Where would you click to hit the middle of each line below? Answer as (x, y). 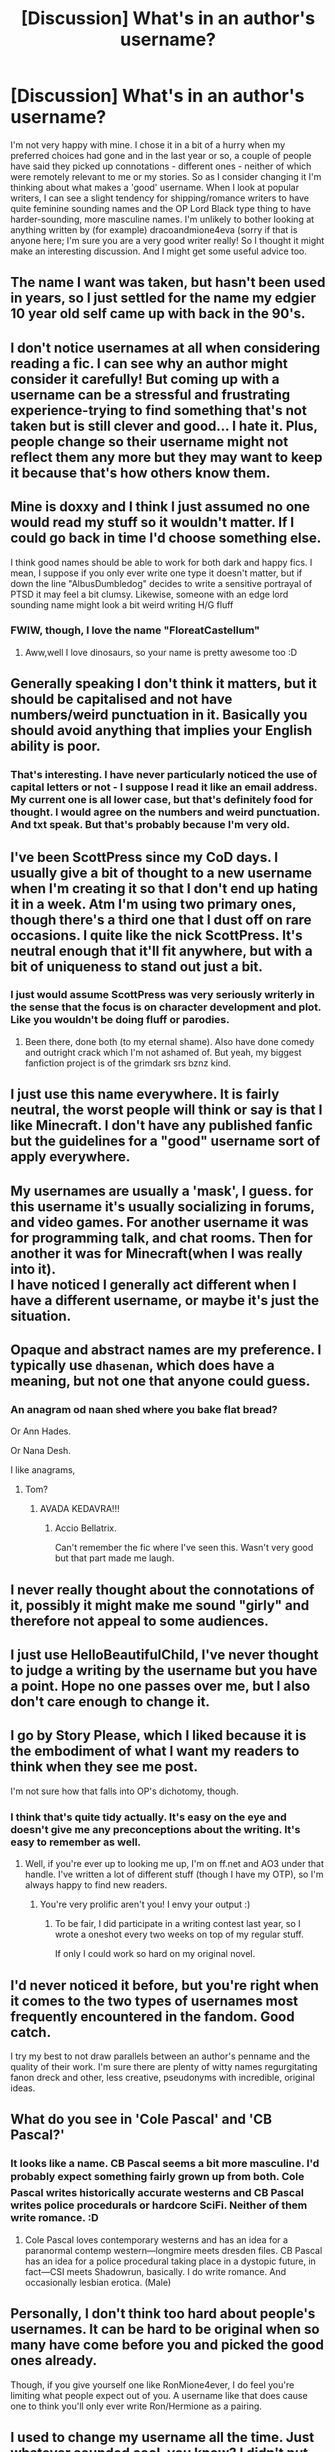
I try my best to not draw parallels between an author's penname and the (160, 2056)
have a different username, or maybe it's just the (165, 1300)
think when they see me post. (104, 1767)
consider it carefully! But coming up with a (145, 378)
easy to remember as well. (76, 1842)
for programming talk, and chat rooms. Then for (161, 1237)
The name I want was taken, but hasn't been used (168, 282)
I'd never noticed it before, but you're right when (165, 1985)
